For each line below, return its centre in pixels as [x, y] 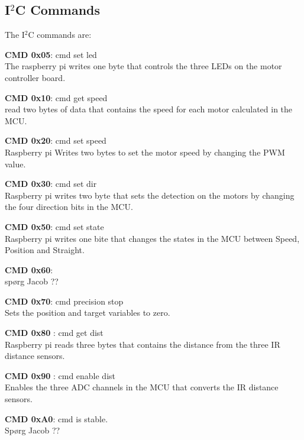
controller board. [35, 77]
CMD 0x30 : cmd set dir [51, 184]
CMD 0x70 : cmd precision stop [64, 301]
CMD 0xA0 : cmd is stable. [56, 418]
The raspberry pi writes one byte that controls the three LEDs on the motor [143, 66]
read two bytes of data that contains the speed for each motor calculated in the [149, 109]
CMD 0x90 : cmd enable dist [60, 375]
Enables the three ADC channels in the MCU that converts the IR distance [142, 387]
